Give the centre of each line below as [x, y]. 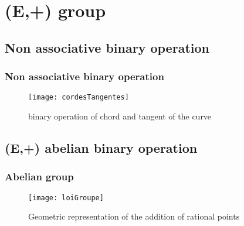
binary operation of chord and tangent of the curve [120, 116]
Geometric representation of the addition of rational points [134, 216]
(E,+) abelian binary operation [101, 148]
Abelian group [39, 177]
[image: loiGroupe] [66, 198]
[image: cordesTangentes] [79, 97]
